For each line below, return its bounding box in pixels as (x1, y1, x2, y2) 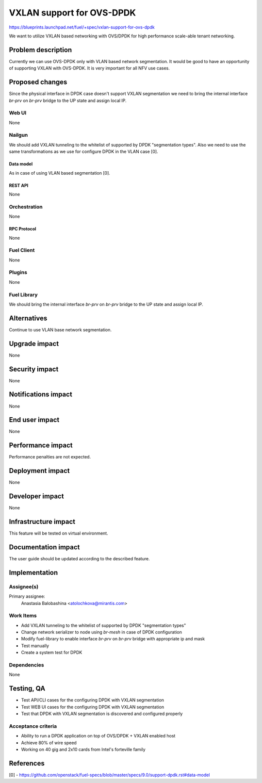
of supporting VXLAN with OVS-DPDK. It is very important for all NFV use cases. (9, 65, 170, 71)
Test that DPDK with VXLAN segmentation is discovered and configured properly (21, 711, 183, 717)
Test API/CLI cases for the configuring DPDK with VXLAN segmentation (21, 697, 164, 703)
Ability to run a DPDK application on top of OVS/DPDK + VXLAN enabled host (21, 733, 176, 739)
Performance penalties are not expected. (9, 454, 91, 460)
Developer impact (9, 492, 64, 501)
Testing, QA (9, 685, 46, 693)
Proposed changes (9, 78, 67, 86)
